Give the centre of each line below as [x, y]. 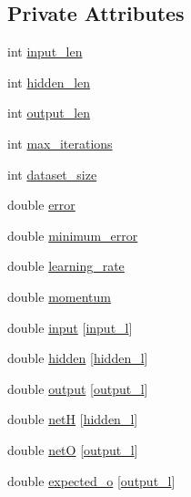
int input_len [45, 52]
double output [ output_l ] [78, 388]
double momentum [59, 296]
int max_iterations [60, 143]
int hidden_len [49, 82]
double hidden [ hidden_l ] [78, 358]
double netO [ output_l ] [73, 449]
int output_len [49, 113]
